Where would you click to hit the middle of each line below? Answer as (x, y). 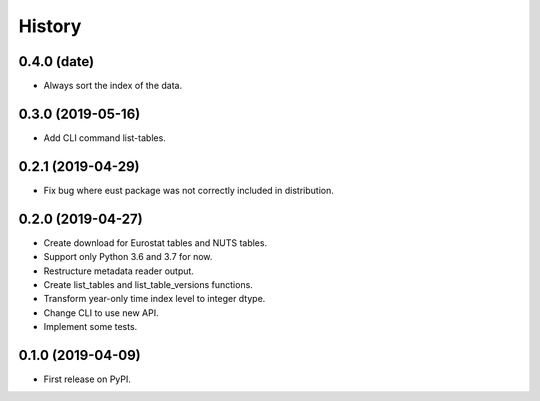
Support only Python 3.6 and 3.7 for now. (128, 257)
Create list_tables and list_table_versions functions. (148, 284)
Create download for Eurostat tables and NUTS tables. (155, 242)
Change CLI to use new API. (101, 312)
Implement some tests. (90, 327)
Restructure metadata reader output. (119, 271)
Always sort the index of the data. (113, 86)
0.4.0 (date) (56, 61)
